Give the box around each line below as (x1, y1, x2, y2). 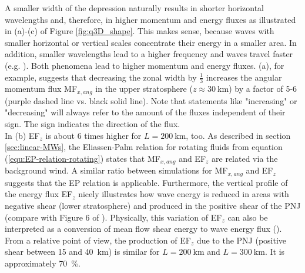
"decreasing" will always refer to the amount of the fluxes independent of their (5, 106, 286, 118)
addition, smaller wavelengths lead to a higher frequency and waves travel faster (5, 48, 293, 60)
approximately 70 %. (5, 257, 81, 269)
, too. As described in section (186, 129, 291, 141)
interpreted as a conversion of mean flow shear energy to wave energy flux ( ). (5, 222, 282, 235)
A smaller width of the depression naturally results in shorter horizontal (5, 2, 264, 14)
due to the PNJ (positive (196, 234, 287, 246)
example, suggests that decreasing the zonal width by (5, 71, 197, 83)
